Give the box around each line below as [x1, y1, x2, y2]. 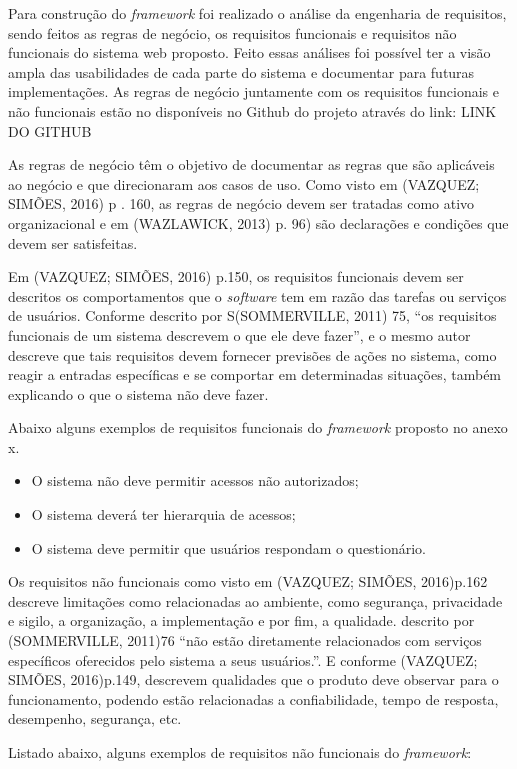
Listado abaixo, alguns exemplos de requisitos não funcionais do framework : [8, 742, 472, 762]
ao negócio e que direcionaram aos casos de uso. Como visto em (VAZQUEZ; [8, 173, 480, 194]
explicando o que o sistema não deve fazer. [8, 383, 269, 404]
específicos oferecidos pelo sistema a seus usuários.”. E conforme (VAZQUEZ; [8, 649, 478, 670]
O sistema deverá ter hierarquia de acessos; [31, 504, 296, 525]
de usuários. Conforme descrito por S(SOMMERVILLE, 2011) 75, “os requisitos [8, 305, 497, 326]
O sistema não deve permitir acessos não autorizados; [31, 470, 359, 491]
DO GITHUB [8, 120, 92, 141]
